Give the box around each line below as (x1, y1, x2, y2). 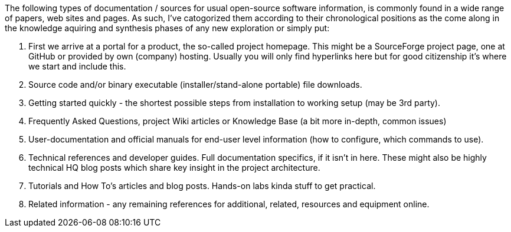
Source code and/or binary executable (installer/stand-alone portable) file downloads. (28, 79, 362, 90)
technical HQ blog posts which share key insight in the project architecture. (28, 163, 320, 173)
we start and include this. (28, 61, 126, 71)
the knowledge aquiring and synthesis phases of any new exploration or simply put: (5, 23, 330, 33)
